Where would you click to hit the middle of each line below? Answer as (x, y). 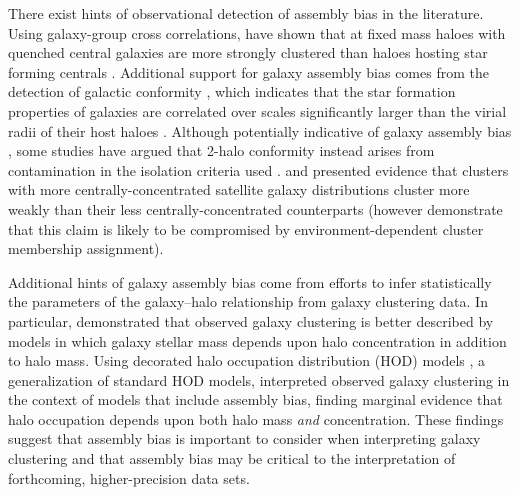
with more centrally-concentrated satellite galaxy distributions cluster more (239, 189)
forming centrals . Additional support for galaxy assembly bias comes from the (248, 71)
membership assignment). (86, 248)
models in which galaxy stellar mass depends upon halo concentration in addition (257, 340)
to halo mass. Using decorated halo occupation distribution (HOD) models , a (247, 360)
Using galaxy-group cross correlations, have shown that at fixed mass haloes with (257, 32)
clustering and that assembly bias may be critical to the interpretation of (232, 458)
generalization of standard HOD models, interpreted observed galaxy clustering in (259, 379)
